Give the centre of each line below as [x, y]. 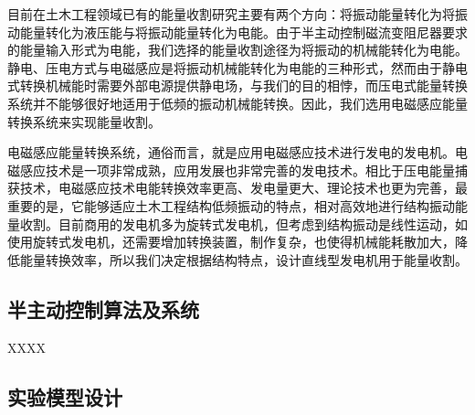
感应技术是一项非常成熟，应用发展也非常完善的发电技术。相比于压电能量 [237, 170]
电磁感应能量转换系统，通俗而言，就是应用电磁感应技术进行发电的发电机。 [231, 152]
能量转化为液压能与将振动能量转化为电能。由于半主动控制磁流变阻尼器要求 [243, 32]
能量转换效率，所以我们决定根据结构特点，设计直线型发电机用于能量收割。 [243, 259]
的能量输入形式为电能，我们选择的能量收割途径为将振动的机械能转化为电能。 [237, 50]
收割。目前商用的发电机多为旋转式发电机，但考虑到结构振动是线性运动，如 [243, 223]
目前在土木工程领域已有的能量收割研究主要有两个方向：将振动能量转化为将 [231, 14]
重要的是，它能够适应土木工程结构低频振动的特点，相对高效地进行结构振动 [231, 205]
